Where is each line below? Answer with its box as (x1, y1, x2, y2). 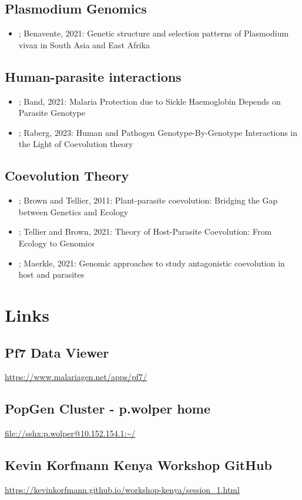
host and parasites (18, 268, 85, 281)
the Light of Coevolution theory (18, 138, 133, 150)
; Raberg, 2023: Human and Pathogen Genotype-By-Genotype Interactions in (18, 126, 298, 138)
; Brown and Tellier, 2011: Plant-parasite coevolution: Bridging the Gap (18, 194, 278, 206)
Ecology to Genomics (18, 236, 95, 249)
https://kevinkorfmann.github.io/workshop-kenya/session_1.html (5, 483, 240, 495)
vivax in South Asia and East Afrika (18, 38, 150, 51)
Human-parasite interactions (5, 67, 182, 85)
